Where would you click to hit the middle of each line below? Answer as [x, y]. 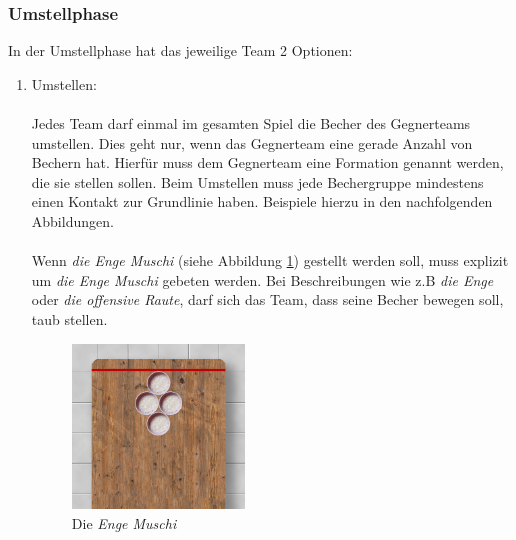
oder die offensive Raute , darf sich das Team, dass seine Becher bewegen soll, [267, 299]
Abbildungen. [72, 220]
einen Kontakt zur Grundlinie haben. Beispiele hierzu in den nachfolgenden [262, 201]
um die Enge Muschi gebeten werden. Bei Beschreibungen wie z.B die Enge [262, 279]
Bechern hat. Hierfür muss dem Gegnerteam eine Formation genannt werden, [267, 162]
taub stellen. [69, 318]
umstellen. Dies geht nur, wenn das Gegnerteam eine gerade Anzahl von [252, 142]
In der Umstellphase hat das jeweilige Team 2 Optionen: [180, 50]
